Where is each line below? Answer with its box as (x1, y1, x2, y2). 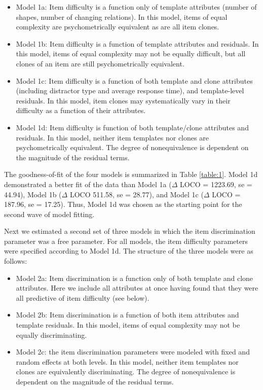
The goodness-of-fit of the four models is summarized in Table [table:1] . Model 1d (4, 169, 258, 180)
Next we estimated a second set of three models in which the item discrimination (4, 226, 255, 236)
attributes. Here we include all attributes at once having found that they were (16, 282, 258, 293)
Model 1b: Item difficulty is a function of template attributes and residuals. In (16, 38, 259, 49)
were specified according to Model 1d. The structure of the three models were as (4, 245, 253, 256)
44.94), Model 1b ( (4, 189, 62, 199)
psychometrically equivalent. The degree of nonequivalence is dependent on (16, 142, 249, 153)
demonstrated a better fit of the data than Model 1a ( (4, 179, 172, 189)
